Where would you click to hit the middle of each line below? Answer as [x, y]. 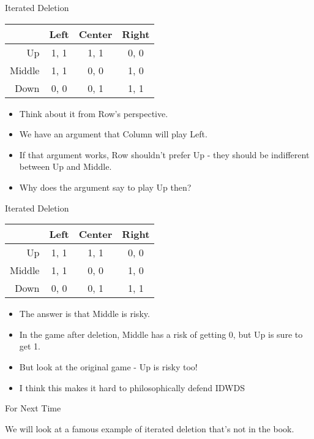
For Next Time [33, 408]
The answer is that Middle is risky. [84, 314]
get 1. [30, 346]
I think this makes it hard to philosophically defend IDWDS [132, 387]
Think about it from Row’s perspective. [94, 113]
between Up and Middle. [65, 166]
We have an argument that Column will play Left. [113, 134]
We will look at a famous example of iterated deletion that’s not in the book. [150, 428]
